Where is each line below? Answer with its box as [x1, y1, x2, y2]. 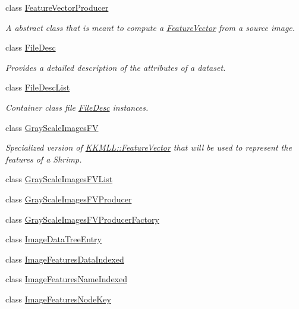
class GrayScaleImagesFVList [5, 173, 113, 185]
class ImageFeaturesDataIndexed [5, 252, 124, 265]
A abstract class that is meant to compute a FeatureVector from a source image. [5, 21, 295, 33]
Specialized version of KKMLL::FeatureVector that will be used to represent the [5, 141, 292, 154]
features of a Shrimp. [5, 152, 82, 165]
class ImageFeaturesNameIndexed [5, 273, 127, 285]
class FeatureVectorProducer [5, 1, 109, 13]
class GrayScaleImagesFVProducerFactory [5, 213, 159, 225]
